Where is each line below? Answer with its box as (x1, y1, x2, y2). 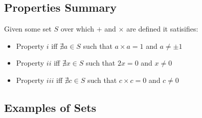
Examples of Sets (4, 99, 97, 115)
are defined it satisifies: (126, 23, 198, 34)
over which (60, 23, 95, 34)
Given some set (4, 23, 52, 34)
